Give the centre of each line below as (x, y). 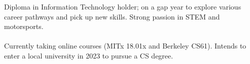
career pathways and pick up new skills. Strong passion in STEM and (112, 16)
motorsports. (24, 26)
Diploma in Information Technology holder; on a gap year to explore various (123, 6)
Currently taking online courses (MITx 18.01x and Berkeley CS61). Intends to (125, 46)
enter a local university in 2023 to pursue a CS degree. (89, 55)
